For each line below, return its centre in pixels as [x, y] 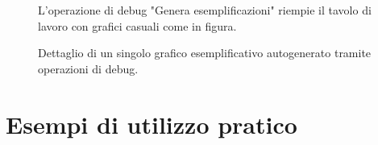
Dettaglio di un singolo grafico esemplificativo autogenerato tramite [205, 53]
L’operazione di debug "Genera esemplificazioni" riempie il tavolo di [205, 10]
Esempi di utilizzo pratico [152, 124]
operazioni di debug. [88, 68]
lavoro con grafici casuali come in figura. [137, 25]
